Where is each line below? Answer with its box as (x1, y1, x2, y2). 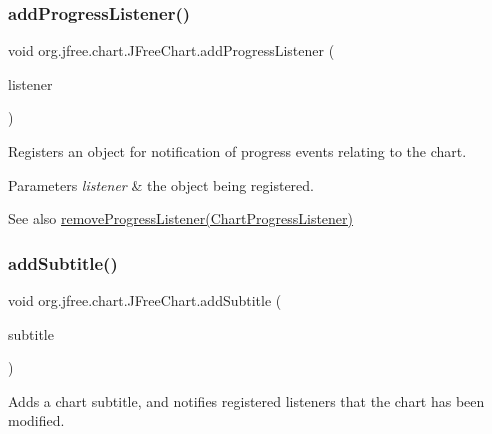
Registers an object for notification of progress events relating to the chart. (8, 141, 467, 161)
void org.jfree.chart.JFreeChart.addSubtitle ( (8, 290, 282, 310)
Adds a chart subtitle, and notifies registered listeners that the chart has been (8, 390, 485, 411)
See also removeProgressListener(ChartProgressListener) (8, 208, 354, 229)
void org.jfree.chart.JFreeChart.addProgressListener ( (8, 40, 335, 61)
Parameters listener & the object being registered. (8, 174, 314, 195)
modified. (8, 410, 65, 431)
